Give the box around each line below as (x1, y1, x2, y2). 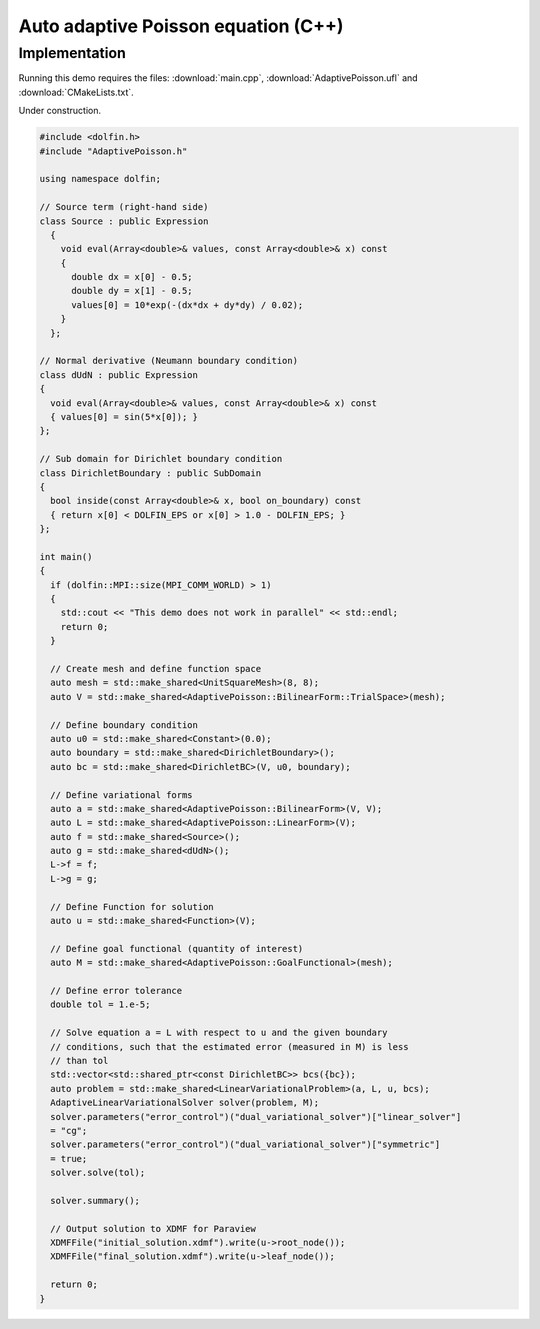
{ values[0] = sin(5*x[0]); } (50, 411, 199, 422)
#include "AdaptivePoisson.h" (39, 145, 188, 157)
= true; (50, 1153, 88, 1164)
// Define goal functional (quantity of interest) (50, 943, 304, 954)
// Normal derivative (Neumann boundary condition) (39, 355, 299, 367)
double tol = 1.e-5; (50, 999, 151, 1010)
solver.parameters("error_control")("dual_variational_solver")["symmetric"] (50, 1139, 441, 1150)
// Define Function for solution (50, 901, 214, 912)
